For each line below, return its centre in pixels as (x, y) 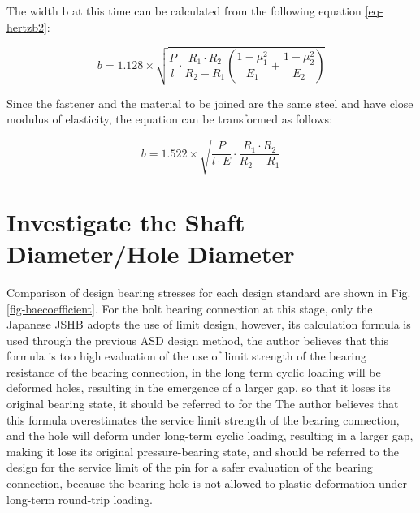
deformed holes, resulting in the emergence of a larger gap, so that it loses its (199, 388)
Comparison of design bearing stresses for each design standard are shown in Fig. (209, 292)
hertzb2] (27, 26)
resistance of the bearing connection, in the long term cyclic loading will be (194, 371)
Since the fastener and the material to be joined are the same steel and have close (210, 103)
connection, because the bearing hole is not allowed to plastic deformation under (207, 483)
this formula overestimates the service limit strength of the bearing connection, (203, 419)
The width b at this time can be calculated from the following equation (184, 11)
